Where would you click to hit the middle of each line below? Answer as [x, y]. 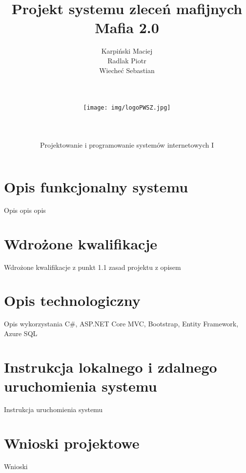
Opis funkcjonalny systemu [96, 186]
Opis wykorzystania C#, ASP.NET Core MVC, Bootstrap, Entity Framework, [121, 324]
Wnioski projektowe [72, 443]
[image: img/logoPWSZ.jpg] [127, 107]
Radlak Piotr [127, 60]
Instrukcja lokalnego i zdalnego [111, 367]
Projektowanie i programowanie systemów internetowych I [127, 145]
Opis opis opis [25, 210]
